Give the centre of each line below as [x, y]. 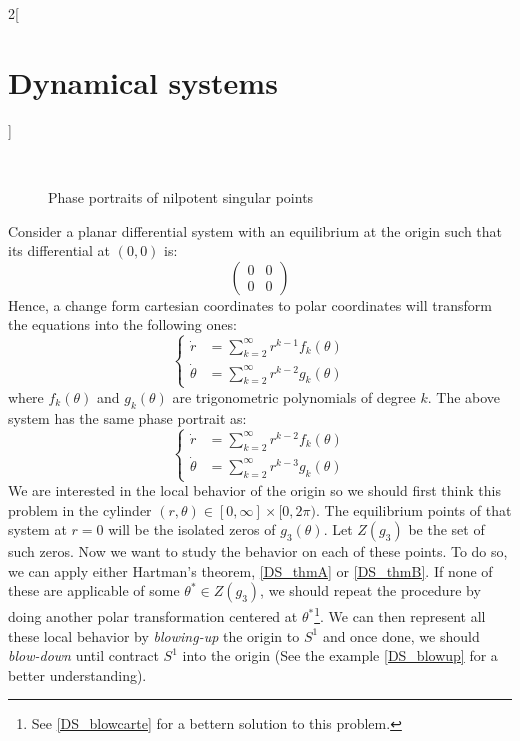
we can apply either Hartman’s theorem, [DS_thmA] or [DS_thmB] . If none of [250, 570]
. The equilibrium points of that [414, 509]
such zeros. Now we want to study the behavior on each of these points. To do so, [258, 551]
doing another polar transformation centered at [153, 616]
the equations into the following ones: [122, 324]
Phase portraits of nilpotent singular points [181, 196]
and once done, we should [401, 635]
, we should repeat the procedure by [370, 590]
